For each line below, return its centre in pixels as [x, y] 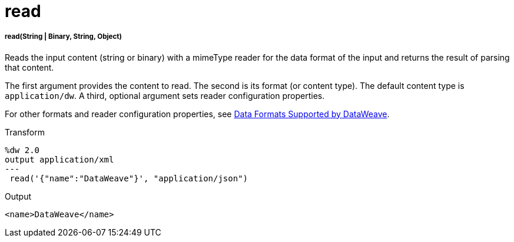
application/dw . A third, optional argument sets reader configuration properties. [165, 95]
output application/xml [59, 159]
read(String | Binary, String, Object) [63, 37]
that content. [29, 67]
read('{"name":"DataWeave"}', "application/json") [129, 178]
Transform [25, 132]
